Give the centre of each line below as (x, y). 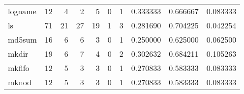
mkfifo (19, 68)
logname (22, 11)
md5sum (22, 39)
